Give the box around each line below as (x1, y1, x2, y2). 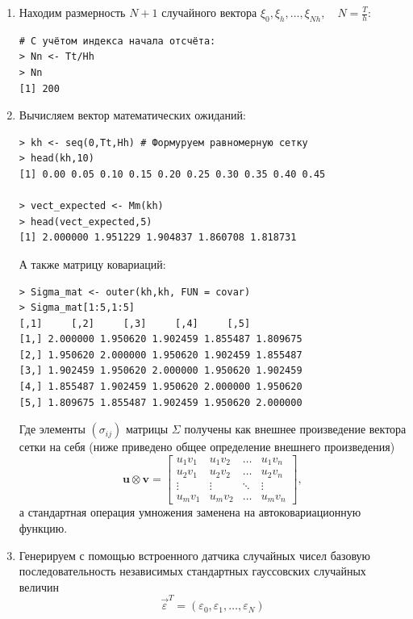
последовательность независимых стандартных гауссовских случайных (19, 563, 366, 579)
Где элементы (19, 420, 86, 437)
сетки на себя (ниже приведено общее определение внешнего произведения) (19, 438, 395, 455)
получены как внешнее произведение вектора (184, 420, 407, 437)
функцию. (19, 519, 68, 536)
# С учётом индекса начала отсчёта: (19, 35, 216, 47)
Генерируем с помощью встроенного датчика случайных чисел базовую (19, 546, 371, 563)
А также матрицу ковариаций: (19, 255, 166, 272)
